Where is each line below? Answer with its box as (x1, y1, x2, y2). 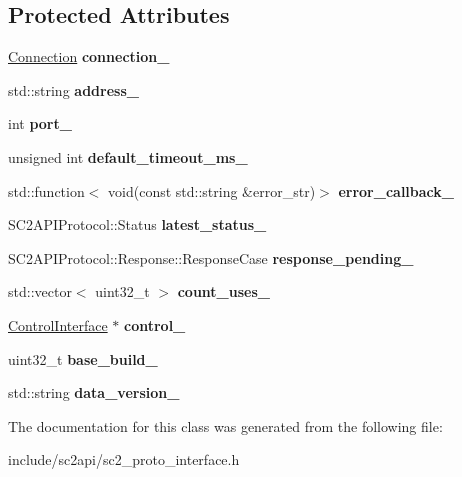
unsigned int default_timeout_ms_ (8, 146, 248, 167)
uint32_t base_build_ (8, 348, 158, 369)
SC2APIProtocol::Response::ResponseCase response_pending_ (8, 247, 414, 268)
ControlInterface (8, 314, 108, 335)
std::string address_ (8, 79, 139, 100)
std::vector (8, 281, 72, 302)
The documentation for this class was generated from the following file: (8, 415, 443, 436)
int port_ (8, 113, 72, 134)
